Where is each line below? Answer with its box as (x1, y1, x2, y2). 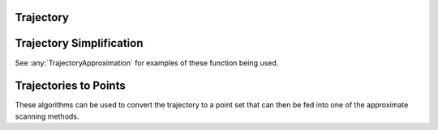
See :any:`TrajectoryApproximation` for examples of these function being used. (15, 57, 279, 68)
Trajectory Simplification (15, 36, 144, 50)
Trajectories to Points (15, 79, 126, 93)
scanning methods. (15, 111, 79, 121)
